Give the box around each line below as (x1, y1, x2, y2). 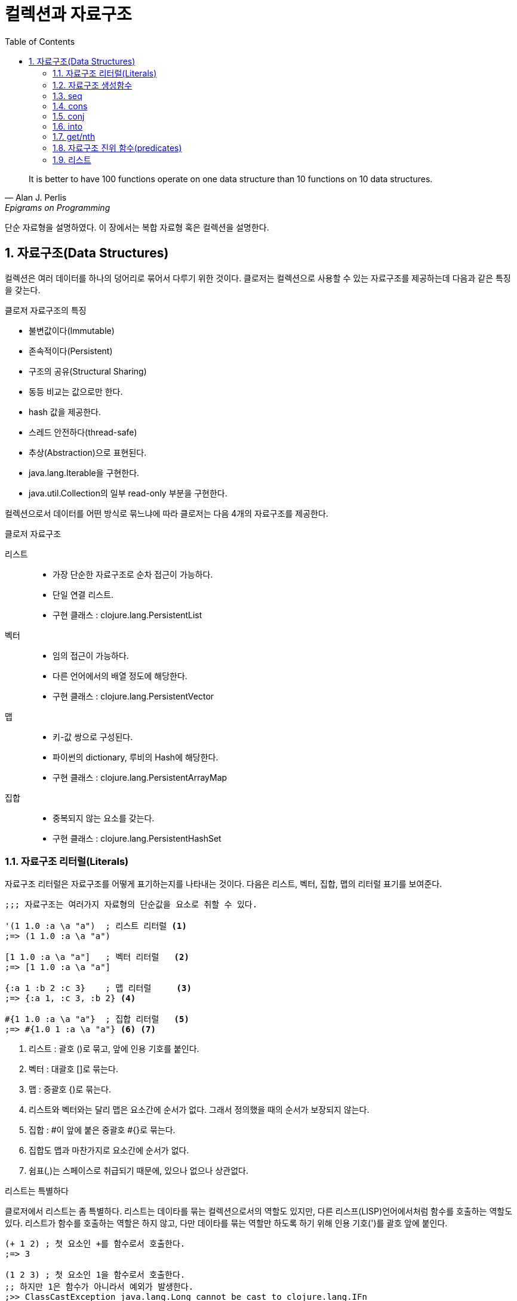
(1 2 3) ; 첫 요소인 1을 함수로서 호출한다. (5, 1270, 186, 1280)
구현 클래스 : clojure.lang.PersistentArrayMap (53, 772, 227, 783)
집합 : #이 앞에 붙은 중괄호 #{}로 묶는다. (29, 1125, 176, 1136)
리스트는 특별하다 (5, 1186, 69, 1196)
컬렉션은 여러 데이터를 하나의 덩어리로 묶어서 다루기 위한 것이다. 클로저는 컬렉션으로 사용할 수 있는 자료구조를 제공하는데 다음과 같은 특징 (5, 272, 511, 283)
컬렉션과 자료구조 (5, 4, 132, 24)
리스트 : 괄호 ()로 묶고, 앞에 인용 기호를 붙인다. (29, 1044, 199, 1054)
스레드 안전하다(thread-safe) (29, 426, 137, 437)
